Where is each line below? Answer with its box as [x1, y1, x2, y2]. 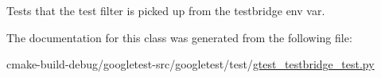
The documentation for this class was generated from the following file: [6, 29, 352, 45]
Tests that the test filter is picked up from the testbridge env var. [6, 2, 325, 18]
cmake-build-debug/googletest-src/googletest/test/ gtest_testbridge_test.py [6, 56, 375, 72]
